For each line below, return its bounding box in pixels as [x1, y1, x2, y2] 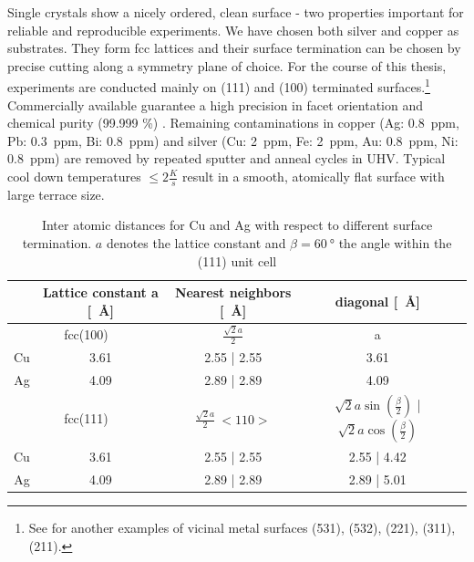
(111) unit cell [197, 251, 277, 270]
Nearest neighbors [174, 283, 292, 302]
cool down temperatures [7, 167, 141, 185]
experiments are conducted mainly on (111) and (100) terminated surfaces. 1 [7, 75, 430, 97]
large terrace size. [7, 184, 105, 203]
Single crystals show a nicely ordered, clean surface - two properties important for [7, 3, 464, 21]
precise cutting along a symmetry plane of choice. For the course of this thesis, [7, 56, 447, 75]
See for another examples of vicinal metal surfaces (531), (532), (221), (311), [28, 518, 456, 537]
